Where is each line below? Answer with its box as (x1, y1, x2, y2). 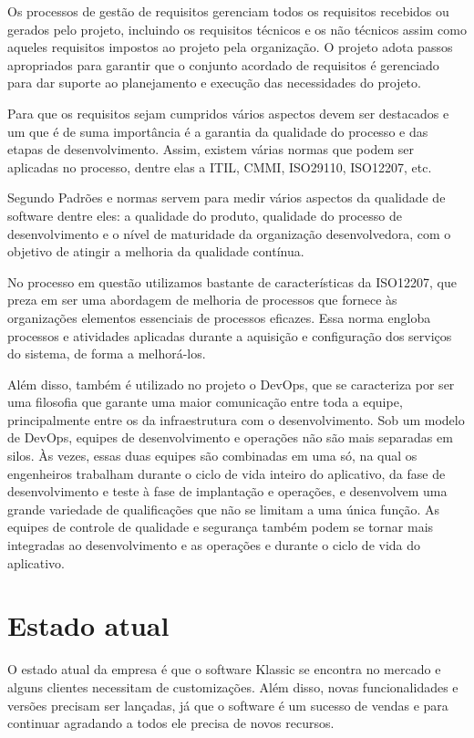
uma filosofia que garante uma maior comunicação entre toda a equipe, (7, 392, 403, 411)
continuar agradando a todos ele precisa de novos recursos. (7, 713, 335, 733)
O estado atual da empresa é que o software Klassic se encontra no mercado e (7, 660, 441, 679)
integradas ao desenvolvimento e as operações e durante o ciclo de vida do (7, 535, 421, 555)
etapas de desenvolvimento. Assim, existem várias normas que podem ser (7, 140, 414, 159)
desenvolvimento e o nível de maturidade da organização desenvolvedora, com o (7, 223, 451, 243)
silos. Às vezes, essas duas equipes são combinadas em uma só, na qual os (7, 446, 417, 465)
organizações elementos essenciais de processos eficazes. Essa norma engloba (7, 307, 431, 327)
